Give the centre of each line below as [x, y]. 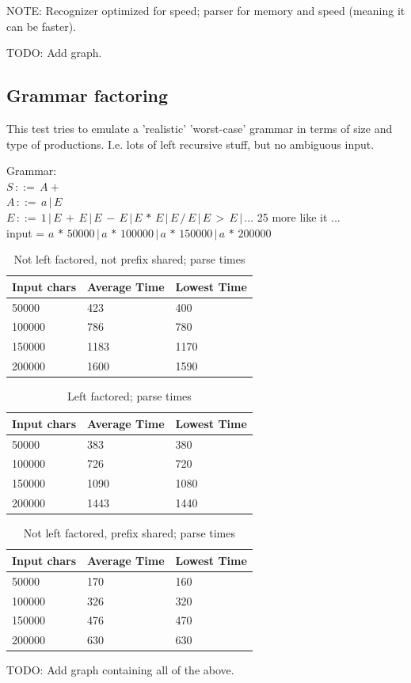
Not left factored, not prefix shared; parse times [129, 259]
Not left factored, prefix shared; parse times [129, 533]
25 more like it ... [299, 216]
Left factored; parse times [129, 396]
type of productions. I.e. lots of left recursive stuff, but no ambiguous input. [190, 144]
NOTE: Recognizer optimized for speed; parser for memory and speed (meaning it [206, 10]
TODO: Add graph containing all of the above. [120, 670]
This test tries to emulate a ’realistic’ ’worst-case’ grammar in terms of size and [200, 128]
